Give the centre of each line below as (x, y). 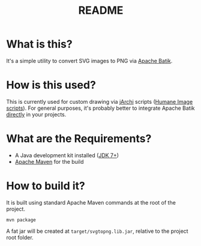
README (101, 10)
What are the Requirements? (79, 139)
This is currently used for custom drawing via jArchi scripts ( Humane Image (100, 101)
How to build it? (46, 186)
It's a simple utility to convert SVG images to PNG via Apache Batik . (89, 61)
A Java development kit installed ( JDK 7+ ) (67, 155)
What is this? (40, 44)
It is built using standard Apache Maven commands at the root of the (91, 202)
